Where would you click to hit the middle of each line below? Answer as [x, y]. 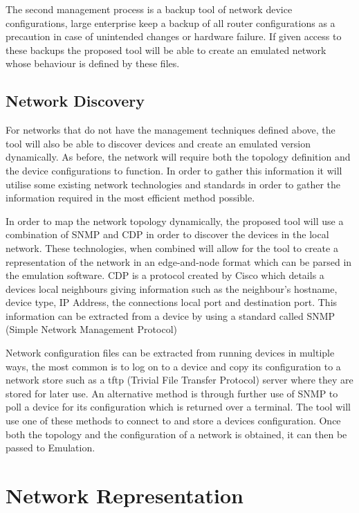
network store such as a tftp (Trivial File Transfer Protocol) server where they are [179, 380]
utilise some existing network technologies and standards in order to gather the [173, 184]
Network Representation [125, 495]
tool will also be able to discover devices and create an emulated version [158, 143]
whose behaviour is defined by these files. [93, 63]
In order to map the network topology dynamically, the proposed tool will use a [175, 220]
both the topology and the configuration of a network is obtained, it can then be [176, 434]
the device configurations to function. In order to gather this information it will [174, 170]
